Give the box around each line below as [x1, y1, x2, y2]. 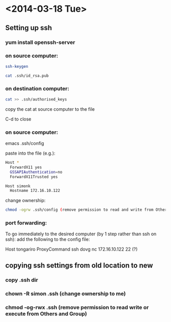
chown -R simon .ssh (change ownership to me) [5, 290, 126, 297]
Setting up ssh [5, 23, 52, 32]
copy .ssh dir [5, 276, 38, 283]
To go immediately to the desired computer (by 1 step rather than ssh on [5, 231, 157, 237]
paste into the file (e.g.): [5, 150, 55, 156]
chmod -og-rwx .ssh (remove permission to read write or [5, 304, 149, 311]
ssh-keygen [5, 64, 28, 69]
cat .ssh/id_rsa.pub [5, 73, 49, 78]
